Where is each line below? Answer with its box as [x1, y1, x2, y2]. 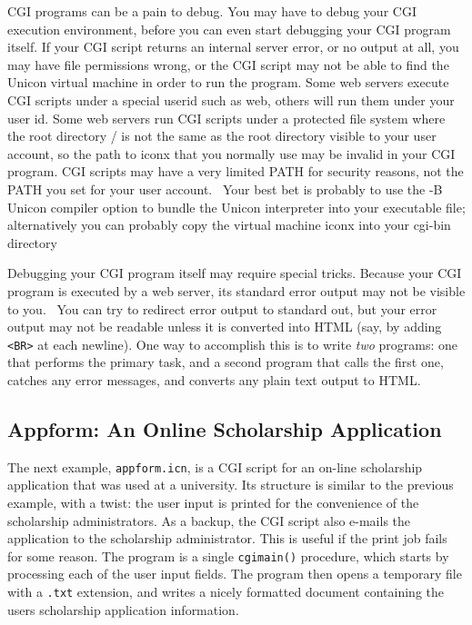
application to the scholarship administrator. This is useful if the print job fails [7, 529, 447, 548]
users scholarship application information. [7, 600, 239, 619]
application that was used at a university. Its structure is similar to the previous [7, 475, 454, 494]
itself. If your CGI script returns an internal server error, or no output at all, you [7, 37, 459, 56]
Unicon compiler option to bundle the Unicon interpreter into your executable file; [7, 197, 466, 216]
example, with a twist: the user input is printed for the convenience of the [7, 492, 419, 511]
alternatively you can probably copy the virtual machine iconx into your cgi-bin [7, 215, 451, 234]
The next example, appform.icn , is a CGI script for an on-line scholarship [7, 457, 423, 476]
